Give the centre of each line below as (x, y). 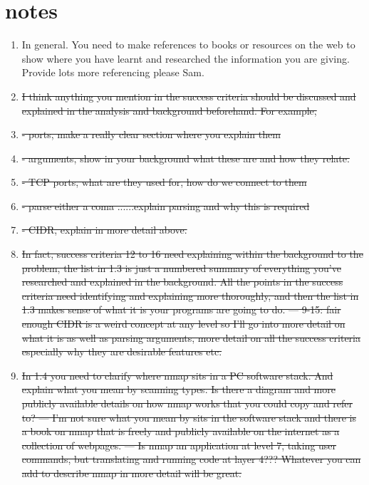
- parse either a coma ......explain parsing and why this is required (166, 205)
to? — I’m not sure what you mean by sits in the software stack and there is (189, 417)
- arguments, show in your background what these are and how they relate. (186, 158)
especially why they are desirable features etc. (122, 351)
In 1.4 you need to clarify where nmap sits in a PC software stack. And (177, 375)
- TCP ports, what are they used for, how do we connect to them (164, 182)
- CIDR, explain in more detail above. (104, 230)
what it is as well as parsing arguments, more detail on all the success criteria (191, 337)
